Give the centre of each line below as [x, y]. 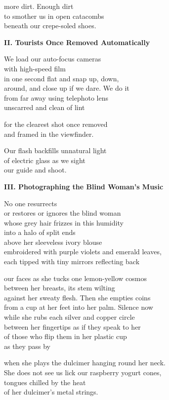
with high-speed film [35, 68]
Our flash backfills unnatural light [55, 150]
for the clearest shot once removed [56, 124]
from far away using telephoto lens [56, 97]
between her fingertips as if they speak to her [72, 326]
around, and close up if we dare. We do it [67, 88]
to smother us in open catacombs [54, 16]
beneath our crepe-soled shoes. [50, 26]
